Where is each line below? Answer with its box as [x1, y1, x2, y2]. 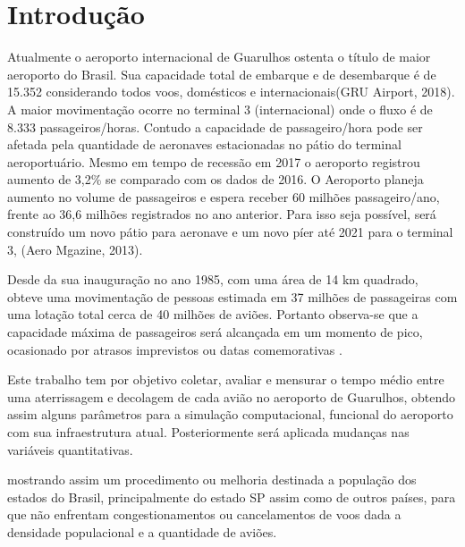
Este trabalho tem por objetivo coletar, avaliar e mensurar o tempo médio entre [7, 370, 444, 389]
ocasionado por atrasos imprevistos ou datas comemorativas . [7, 340, 342, 358]
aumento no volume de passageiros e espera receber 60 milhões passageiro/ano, [7, 187, 440, 206]
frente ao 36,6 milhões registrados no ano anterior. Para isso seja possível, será [7, 205, 436, 223]
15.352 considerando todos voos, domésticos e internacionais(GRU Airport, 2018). [7, 82, 455, 101]
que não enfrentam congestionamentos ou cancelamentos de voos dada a [7, 505, 402, 524]
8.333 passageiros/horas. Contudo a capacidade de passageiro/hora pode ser [7, 117, 423, 136]
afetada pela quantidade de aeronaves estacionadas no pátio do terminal [7, 135, 402, 154]
